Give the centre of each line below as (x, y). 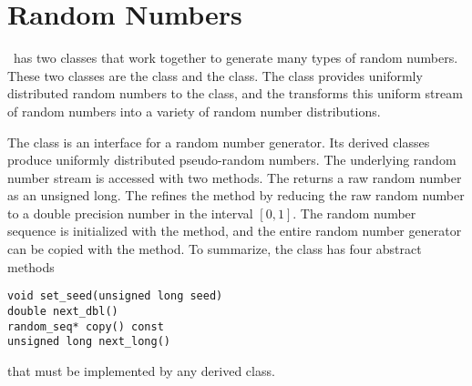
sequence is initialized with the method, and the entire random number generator (235, 231)
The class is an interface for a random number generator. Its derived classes (219, 142)
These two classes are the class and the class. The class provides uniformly (215, 75)
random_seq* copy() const (86, 326)
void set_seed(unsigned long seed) (115, 296)
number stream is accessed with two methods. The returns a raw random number (235, 177)
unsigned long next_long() (89, 342)
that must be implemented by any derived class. (141, 370)
